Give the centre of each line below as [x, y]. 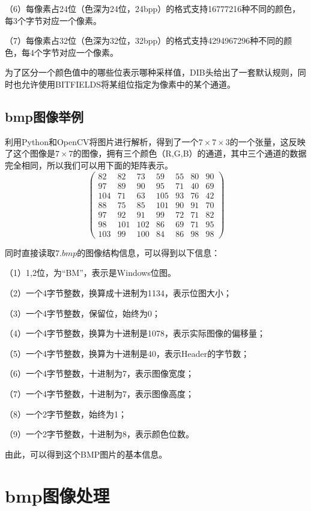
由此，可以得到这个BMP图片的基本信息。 [86, 454]
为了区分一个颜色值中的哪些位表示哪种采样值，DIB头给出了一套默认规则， [151, 72]
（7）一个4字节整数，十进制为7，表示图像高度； [99, 393]
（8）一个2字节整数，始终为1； [66, 414]
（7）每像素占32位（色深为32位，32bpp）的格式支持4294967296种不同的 [144, 40]
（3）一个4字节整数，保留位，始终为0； [83, 313]
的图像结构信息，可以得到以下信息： [149, 252]
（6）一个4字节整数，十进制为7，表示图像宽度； [99, 373]
